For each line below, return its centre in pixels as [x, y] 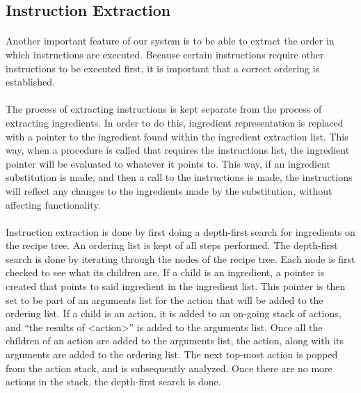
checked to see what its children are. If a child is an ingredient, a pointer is [165, 272]
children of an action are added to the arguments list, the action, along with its [175, 340]
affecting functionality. [53, 204]
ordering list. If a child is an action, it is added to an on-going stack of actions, [174, 313]
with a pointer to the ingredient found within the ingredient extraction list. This [177, 136]
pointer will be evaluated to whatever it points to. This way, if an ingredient [168, 163]
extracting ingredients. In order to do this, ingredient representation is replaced [175, 122]
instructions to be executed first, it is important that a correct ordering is [162, 68]
